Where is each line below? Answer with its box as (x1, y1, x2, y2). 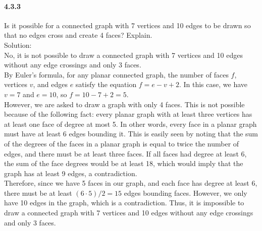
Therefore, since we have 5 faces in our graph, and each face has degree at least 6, (4, 178, 257, 188)
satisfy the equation (75, 79, 137, 90)
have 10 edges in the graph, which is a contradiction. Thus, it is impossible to (4, 197, 244, 208)
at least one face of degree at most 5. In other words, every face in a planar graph (4, 118, 257, 129)
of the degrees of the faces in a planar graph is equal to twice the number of (4, 138, 239, 148)
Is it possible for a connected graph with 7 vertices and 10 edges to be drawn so (4, 20, 251, 30)
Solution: (4, 39, 32, 50)
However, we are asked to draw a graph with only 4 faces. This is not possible (4, 99, 245, 109)
